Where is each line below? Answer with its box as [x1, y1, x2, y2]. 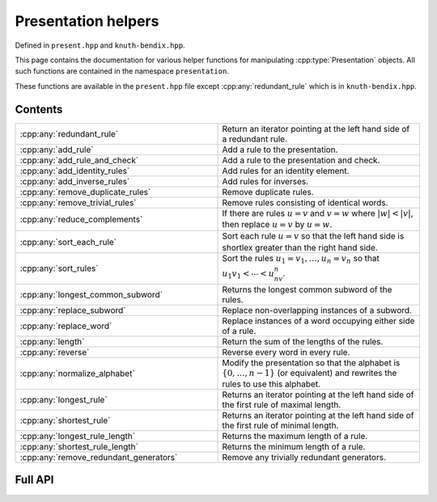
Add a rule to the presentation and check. [222, 154, 380, 166]
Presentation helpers [15, 12, 159, 30]
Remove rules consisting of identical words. [222, 196, 388, 208]
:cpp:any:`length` [19, 335, 85, 347]
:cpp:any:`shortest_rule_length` [19, 441, 139, 452]
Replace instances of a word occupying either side [222, 315, 415, 327]
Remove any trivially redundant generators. [222, 451, 387, 462]
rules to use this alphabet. [222, 378, 321, 390]
